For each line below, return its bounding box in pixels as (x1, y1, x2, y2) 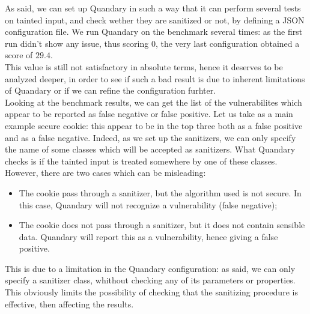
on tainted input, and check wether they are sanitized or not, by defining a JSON (5, 13, 305, 26)
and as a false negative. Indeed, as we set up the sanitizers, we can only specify (5, 131, 296, 143)
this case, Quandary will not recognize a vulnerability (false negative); (19, 198, 278, 211)
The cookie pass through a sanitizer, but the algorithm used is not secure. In (19, 186, 302, 199)
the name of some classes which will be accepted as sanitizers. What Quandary (5, 143, 296, 155)
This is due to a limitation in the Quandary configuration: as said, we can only (5, 262, 296, 274)
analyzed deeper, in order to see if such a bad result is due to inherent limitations (5, 72, 305, 85)
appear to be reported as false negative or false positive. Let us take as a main (5, 107, 293, 120)
